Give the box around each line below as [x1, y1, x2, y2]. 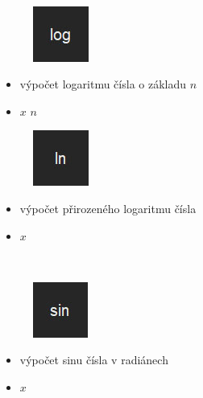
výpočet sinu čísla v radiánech [19, 351, 168, 368]
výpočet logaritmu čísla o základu [19, 76, 187, 92]
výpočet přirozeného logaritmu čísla [19, 199, 197, 216]
